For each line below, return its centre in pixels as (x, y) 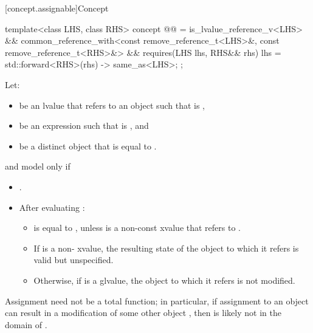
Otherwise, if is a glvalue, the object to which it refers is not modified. (164, 280)
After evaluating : (52, 207)
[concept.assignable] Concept (57, 8)
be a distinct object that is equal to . (88, 146)
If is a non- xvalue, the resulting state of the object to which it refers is (166, 248)
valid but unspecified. (74, 260)
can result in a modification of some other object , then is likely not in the (143, 313)
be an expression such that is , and (84, 125)
